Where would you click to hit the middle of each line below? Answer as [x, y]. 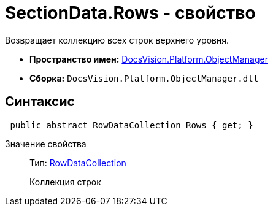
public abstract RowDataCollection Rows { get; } [132, 125]
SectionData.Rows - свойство [130, 13]
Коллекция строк [65, 182]
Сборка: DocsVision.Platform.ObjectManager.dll [144, 78]
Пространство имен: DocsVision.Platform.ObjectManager [149, 59]
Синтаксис [40, 102]
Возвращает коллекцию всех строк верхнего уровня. [117, 40]
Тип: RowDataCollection [78, 163]
